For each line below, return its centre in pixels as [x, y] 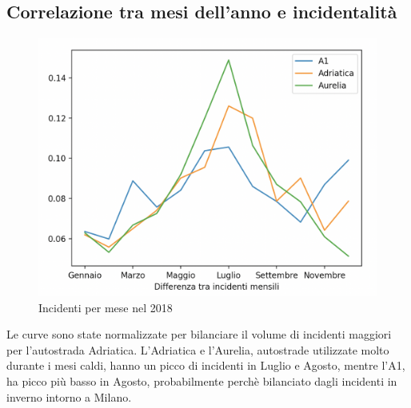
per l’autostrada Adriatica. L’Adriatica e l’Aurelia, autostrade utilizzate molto [198, 349]
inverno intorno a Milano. [69, 396]
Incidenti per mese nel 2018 [106, 307]
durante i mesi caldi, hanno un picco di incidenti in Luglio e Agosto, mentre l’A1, [206, 365]
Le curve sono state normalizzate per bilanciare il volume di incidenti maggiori [199, 334]
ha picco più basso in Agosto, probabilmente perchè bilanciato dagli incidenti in [202, 380]
